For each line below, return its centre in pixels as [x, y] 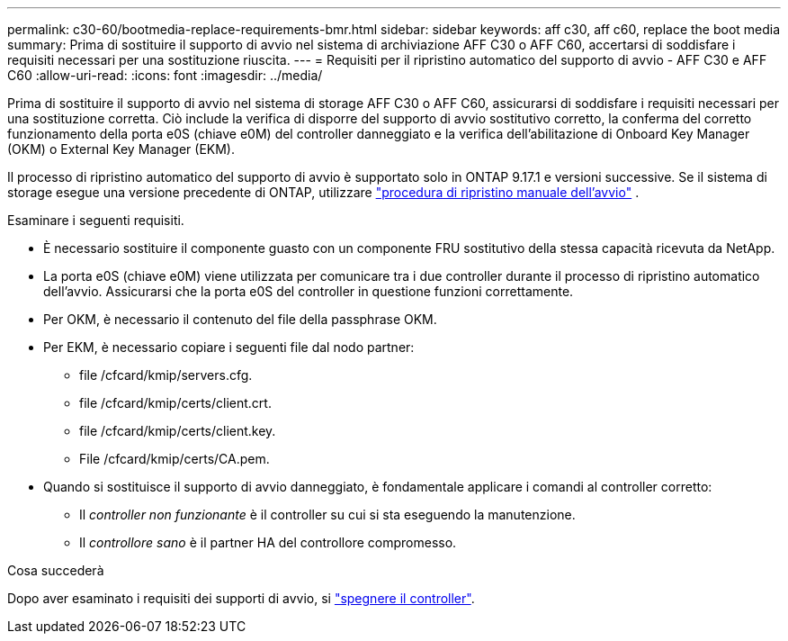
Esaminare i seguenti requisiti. [96, 220]
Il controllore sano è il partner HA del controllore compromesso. [268, 542]
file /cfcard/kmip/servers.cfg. [166, 375]
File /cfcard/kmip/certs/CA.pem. [175, 459]
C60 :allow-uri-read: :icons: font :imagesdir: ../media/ [165, 75]
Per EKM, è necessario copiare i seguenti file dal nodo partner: [229, 347]
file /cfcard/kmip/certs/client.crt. [175, 403]
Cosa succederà [56, 570]
